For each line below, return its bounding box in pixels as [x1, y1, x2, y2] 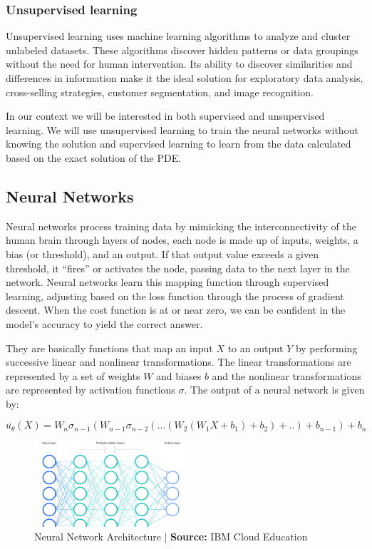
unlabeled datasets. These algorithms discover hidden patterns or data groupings [6, 42, 358, 57]
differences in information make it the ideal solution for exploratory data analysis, [6, 71, 363, 85]
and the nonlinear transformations [212, 368, 361, 383]
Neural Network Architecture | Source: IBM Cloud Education [34, 529, 308, 544]
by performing [295, 340, 358, 355]
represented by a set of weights [6, 368, 140, 383]
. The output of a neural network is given [184, 382, 365, 397]
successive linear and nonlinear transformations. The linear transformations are [6, 354, 351, 369]
